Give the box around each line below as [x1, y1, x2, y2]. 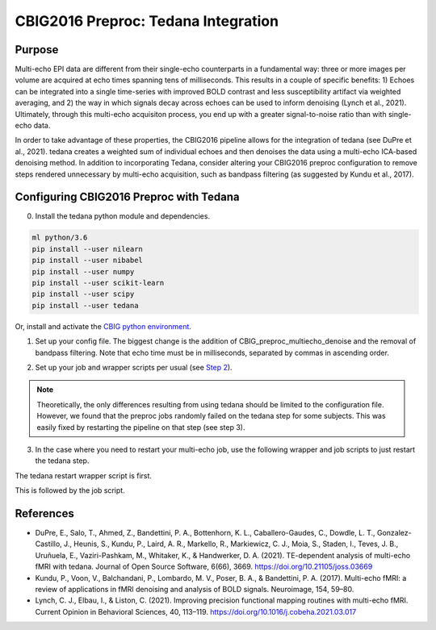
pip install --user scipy [31, 290, 135, 298]
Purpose [15, 43, 59, 56]
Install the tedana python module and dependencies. [35, 211, 210, 221]
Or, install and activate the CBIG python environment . [15, 321, 191, 331]
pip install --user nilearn [31, 244, 143, 253]
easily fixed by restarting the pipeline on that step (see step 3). [36, 422, 245, 432]
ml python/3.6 [31, 233, 88, 242]
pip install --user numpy [31, 267, 135, 276]
